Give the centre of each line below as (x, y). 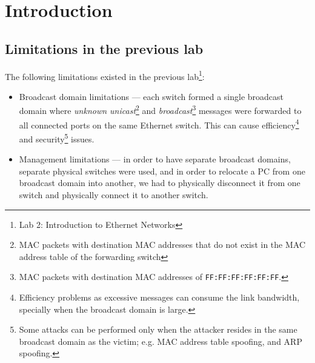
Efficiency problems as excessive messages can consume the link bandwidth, (159, 297)
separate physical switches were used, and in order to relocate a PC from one (162, 171)
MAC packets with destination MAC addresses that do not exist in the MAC (162, 245)
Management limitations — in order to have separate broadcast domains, (155, 159)
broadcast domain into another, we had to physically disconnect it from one (160, 183)
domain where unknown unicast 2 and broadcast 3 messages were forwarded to (160, 110)
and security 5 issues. (57, 138)
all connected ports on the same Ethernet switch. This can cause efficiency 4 (159, 124)
